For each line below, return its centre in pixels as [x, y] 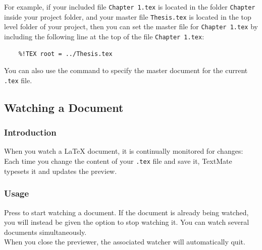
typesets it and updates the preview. [61, 171]
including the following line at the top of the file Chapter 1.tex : [104, 36]
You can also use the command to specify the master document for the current [126, 70]
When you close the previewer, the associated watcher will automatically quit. [125, 242]
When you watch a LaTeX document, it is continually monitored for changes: [124, 151]
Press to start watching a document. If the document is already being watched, [126, 212]
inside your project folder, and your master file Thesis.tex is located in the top [128, 16]
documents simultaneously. [45, 232]
